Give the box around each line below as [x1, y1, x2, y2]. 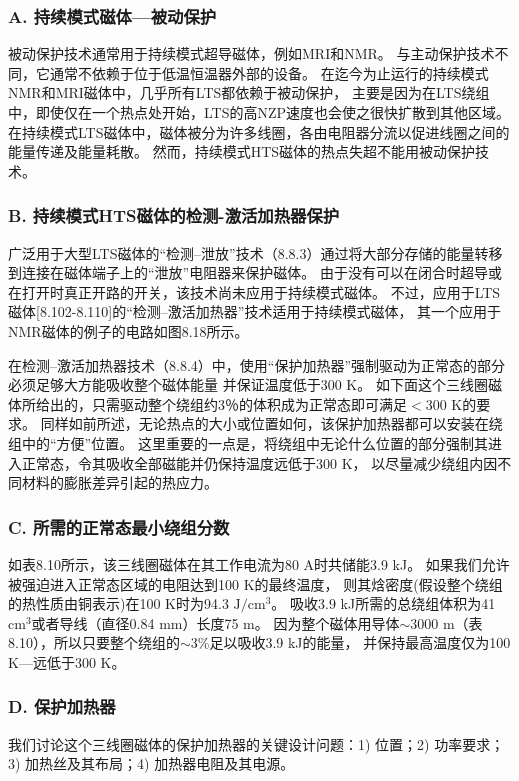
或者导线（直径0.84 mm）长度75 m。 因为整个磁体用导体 [31, 612, 400, 633]
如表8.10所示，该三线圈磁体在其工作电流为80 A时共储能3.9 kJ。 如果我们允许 [8, 553, 510, 574]
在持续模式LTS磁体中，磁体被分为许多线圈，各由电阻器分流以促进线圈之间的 [8, 121, 510, 142]
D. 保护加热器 [8, 694, 116, 719]
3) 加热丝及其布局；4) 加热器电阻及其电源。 [8, 753, 295, 774]
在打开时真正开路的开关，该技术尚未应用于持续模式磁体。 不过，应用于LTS [8, 281, 501, 302]
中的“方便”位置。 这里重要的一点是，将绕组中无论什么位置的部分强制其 [21, 432, 488, 453]
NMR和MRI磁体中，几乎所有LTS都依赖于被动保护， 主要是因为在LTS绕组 [8, 82, 490, 103]
